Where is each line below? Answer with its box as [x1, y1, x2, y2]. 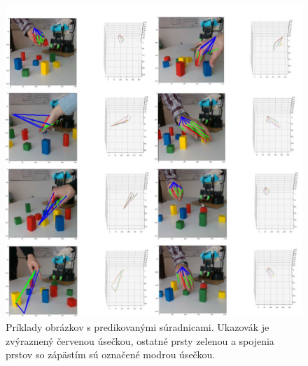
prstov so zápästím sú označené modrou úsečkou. [6, 347, 216, 362]
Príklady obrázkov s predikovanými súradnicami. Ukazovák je [6, 319, 269, 334]
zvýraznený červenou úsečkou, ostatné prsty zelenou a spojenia [6, 333, 274, 348]
